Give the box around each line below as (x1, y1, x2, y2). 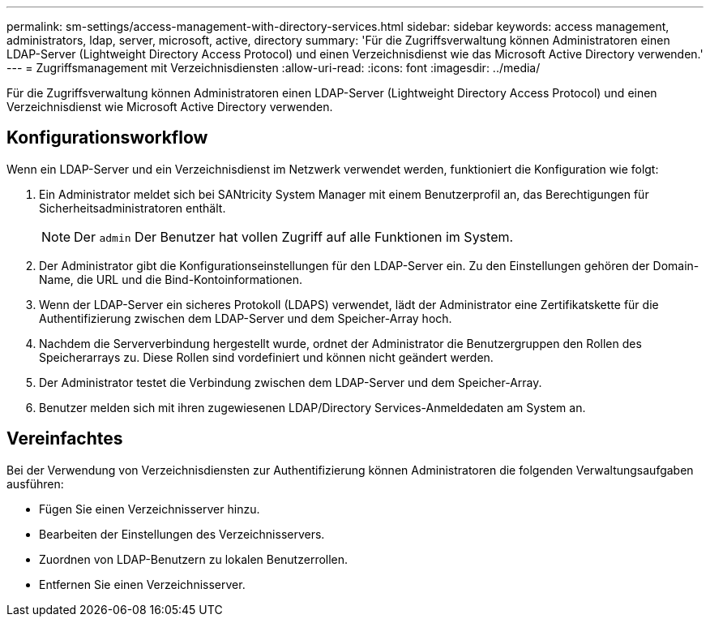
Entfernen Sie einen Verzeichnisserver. (39, 577, 246, 591)
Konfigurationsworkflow (6, 127, 208, 148)
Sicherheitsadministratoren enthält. (39, 200, 226, 215)
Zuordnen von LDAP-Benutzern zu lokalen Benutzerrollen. (39, 552, 349, 566)
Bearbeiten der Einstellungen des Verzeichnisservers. (39, 526, 325, 541)
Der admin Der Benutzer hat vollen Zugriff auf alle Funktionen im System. (74, 228, 514, 245)
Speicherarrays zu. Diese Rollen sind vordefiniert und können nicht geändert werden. (39, 350, 494, 364)
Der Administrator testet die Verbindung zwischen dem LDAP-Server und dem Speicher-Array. (39, 375, 542, 389)
